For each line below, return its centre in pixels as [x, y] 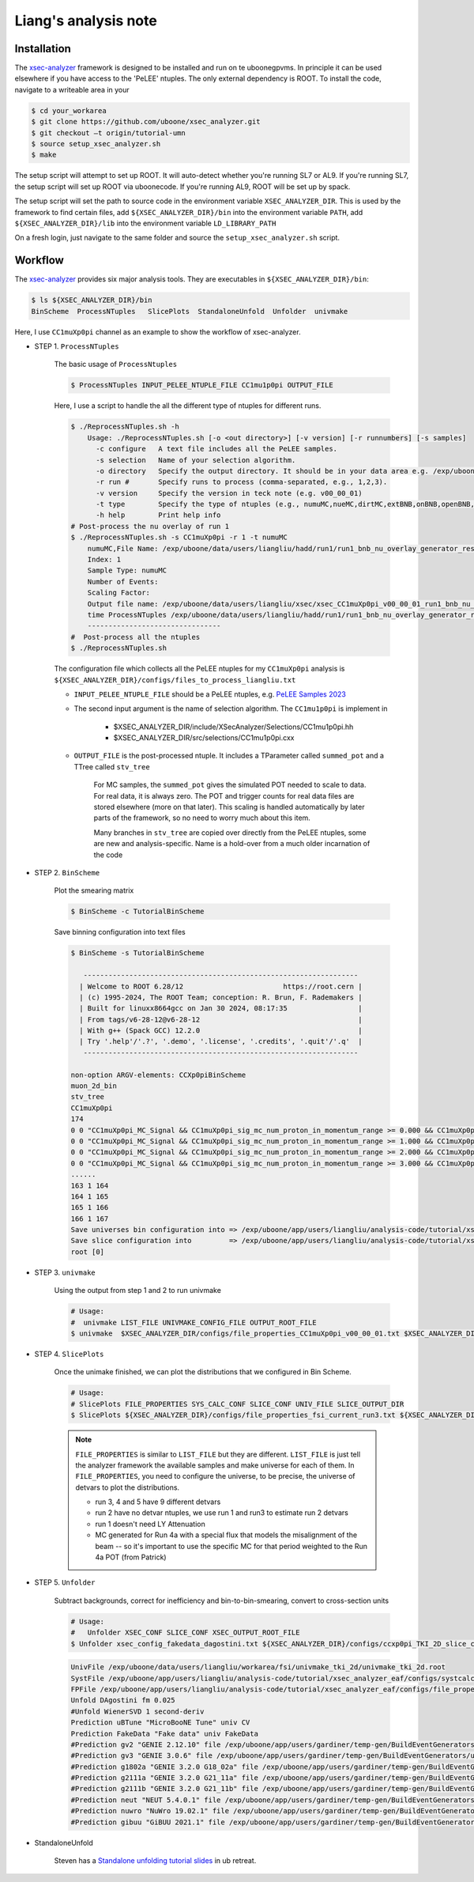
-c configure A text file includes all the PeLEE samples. [217, 449]
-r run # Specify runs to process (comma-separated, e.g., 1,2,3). [242, 482]
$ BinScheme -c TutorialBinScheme [137, 912]
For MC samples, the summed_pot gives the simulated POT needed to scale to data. [230, 785]
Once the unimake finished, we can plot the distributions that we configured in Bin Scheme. [203, 1372]
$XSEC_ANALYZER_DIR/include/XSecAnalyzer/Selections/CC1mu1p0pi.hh [233, 727]
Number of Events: [123, 582]
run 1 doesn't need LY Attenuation [150, 1524]
